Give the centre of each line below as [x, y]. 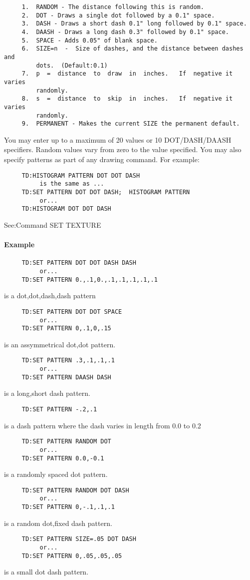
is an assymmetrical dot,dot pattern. [60, 344]
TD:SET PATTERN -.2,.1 [59, 409]
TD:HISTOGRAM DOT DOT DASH [66, 209]
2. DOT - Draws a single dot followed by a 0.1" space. [118, 15]
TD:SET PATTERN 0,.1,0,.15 [66, 329]
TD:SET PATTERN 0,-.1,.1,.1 [68, 507]
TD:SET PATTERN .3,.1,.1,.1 [68, 361]
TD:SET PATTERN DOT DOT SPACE [72, 312]
